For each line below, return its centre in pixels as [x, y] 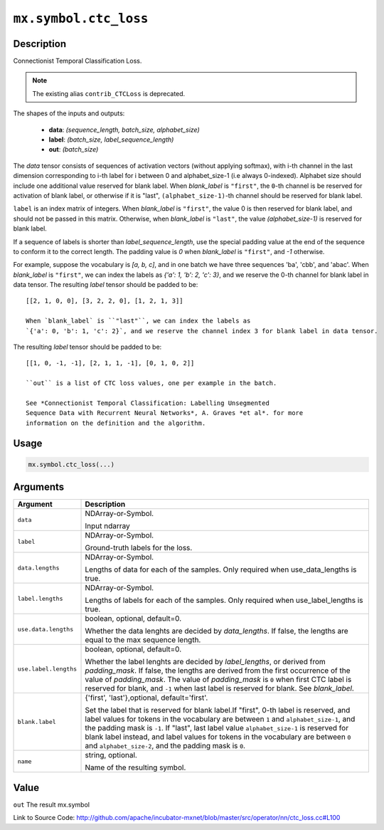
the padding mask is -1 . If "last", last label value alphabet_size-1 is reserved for [217, 728]
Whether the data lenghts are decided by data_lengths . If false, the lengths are [217, 631]
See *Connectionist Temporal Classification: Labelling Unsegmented [148, 403]
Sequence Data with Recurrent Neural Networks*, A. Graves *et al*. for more [165, 413]
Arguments [39, 487]
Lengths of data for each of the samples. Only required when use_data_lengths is [221, 569]
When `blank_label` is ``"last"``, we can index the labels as [138, 321]
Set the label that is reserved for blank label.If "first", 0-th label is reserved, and [218, 710]
